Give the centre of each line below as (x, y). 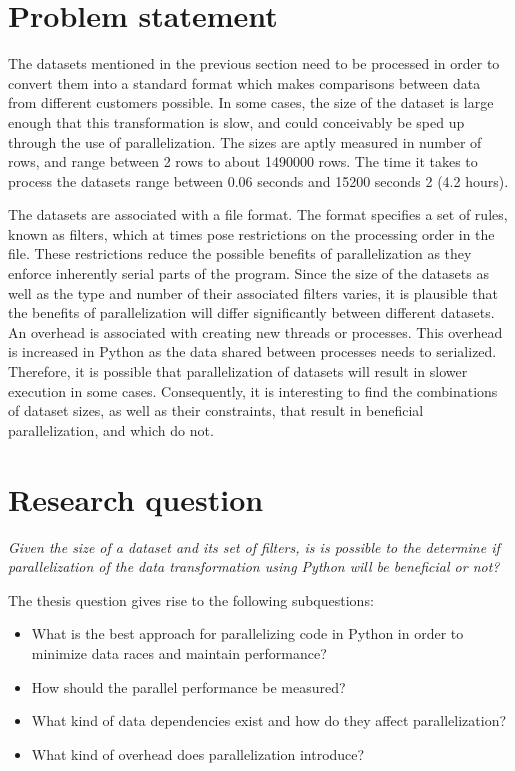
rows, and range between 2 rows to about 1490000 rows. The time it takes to (243, 161)
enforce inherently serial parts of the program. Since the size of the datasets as (248, 273)
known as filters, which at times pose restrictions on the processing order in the (251, 233)
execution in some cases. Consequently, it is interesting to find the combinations (253, 390)
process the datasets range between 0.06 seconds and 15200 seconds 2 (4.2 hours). (258, 180)
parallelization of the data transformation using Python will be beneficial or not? (254, 566)
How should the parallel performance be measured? (188, 686)
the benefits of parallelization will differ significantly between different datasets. (251, 312)
